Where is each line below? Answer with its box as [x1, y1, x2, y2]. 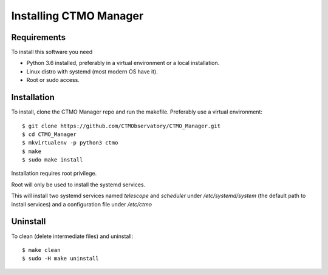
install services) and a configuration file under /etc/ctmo [11, 200, 152, 208]
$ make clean [22, 246, 61, 253]
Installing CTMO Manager [11, 9, 144, 22]
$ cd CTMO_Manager [22, 131, 77, 138]
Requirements [11, 32, 66, 42]
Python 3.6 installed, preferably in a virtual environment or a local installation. [26, 59, 220, 67]
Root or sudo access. [26, 76, 80, 84]
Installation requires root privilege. [11, 170, 97, 177]
